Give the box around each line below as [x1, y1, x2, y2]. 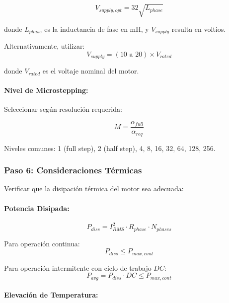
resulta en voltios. [171, 23, 226, 34]
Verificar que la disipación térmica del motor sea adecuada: [4, 183, 184, 194]
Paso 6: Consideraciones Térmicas [4, 164, 142, 176]
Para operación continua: [4, 238, 80, 248]
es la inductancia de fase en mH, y [44, 23, 149, 34]
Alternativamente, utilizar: [4, 41, 85, 51]
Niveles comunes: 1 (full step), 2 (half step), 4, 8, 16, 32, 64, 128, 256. [4, 143, 216, 153]
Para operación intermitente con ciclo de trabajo [4, 262, 152, 273]
